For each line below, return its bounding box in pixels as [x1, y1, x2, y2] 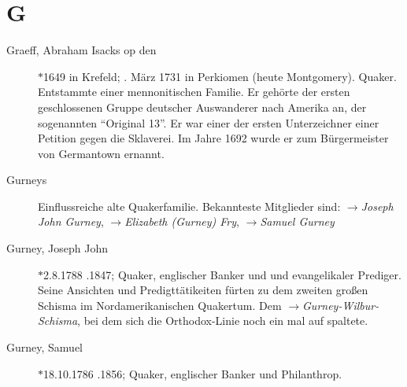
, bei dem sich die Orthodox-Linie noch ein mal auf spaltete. [77, 312, 368, 329]
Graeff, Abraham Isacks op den [6, 42, 157, 58]
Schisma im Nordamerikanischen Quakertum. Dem [38, 297, 282, 313]
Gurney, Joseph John [6, 240, 108, 256]
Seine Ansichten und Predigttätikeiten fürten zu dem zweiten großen [38, 282, 368, 298]
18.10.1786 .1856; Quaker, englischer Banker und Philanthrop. [43, 365, 342, 381]
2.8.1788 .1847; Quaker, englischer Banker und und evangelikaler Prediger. [43, 266, 401, 282]
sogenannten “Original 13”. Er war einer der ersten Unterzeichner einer [38, 114, 379, 131]
